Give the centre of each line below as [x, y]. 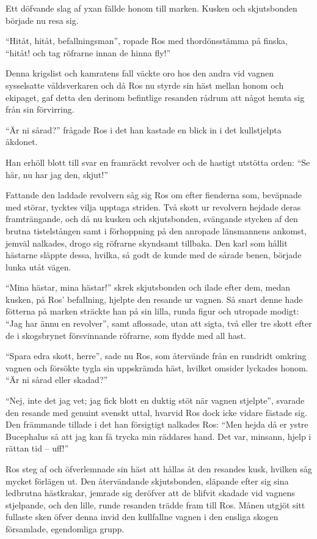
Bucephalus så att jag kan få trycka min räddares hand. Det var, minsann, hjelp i [158, 436]
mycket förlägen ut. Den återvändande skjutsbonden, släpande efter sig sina [147, 481]
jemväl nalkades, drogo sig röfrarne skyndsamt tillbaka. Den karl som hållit [147, 243]
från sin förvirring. [40, 109]
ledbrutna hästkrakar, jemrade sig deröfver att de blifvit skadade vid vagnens [150, 493]
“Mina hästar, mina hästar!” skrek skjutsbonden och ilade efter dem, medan [148, 287]
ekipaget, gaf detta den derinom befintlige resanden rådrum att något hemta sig [155, 97]
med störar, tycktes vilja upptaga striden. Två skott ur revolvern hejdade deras [153, 206]
